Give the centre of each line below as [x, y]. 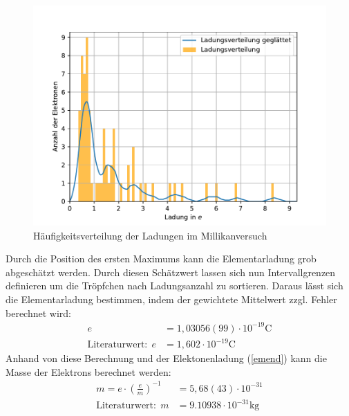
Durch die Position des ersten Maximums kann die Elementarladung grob [161, 259]
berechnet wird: [38, 313]
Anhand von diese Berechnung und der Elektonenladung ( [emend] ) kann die [166, 358]
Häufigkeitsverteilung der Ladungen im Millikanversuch [150, 235]
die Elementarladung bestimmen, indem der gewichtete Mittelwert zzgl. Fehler [171, 299]
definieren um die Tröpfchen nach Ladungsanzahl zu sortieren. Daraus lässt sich [174, 286]
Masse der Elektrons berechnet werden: [88, 371]
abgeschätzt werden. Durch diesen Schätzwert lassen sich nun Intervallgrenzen [171, 272]
